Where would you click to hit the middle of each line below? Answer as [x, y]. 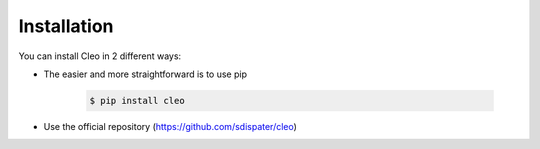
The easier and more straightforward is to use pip [145, 74]
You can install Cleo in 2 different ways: [100, 56]
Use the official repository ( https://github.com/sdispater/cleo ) [170, 126]
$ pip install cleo [137, 100]
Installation [66, 26]
